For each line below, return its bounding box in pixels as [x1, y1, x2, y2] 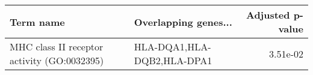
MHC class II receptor [10, 40, 104, 53]
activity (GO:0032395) [10, 53, 104, 67]
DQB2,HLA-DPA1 [134, 53, 212, 67]
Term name [10, 14, 65, 29]
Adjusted [246, 8, 290, 22]
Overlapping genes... [134, 14, 232, 29]
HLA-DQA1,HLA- [134, 40, 211, 53]
